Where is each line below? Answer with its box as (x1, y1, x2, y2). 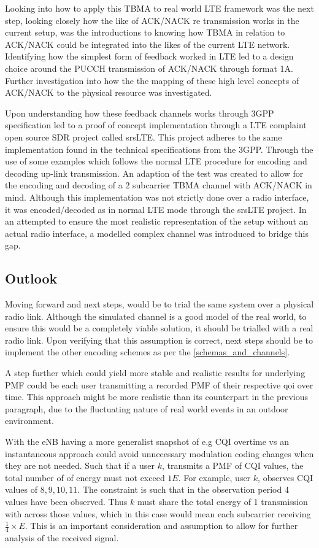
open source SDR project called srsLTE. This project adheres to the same (5, 130, 282, 143)
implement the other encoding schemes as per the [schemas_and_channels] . (5, 345, 290, 358)
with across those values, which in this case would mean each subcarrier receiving (5, 507, 311, 520)
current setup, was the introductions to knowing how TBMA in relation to (5, 26, 285, 39)
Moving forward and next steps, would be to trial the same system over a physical (5, 298, 314, 311)
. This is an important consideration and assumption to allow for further (25, 519, 298, 532)
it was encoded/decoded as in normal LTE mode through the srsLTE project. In (5, 203, 307, 215)
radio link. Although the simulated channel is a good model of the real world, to (5, 309, 307, 322)
